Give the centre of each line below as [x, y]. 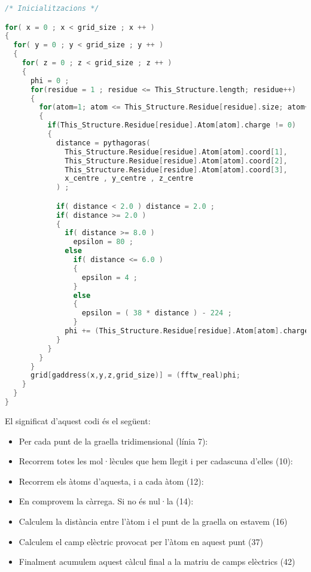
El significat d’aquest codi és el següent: [78, 420]
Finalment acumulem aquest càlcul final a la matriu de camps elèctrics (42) [157, 562]
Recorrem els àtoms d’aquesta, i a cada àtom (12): [111, 481]
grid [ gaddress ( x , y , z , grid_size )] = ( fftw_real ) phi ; [135, 375]
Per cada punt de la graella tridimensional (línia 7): [113, 441]
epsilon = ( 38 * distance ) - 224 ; [157, 313]
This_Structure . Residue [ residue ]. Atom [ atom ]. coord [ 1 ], [176, 152]
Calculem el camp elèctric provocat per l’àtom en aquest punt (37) [141, 541]
